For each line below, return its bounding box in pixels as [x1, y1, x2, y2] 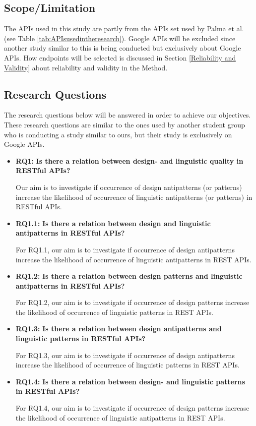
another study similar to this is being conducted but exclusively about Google [4, 43, 241, 53]
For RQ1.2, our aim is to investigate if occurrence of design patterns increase [15, 297, 250, 307]
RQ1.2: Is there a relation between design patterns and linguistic [15, 271, 243, 281]
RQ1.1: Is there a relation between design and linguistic [15, 218, 211, 228]
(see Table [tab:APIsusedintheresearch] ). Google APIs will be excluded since [4, 33, 236, 43]
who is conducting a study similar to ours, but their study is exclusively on [4, 129, 232, 139]
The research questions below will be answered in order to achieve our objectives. [4, 110, 251, 120]
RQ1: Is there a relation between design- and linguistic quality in [15, 155, 244, 166]
